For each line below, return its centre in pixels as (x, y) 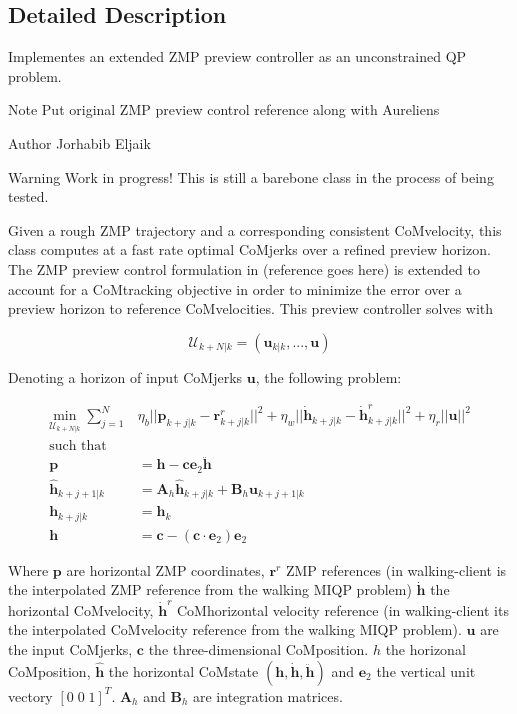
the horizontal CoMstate (183, 670)
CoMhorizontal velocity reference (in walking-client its (342, 609)
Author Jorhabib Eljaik (79, 142)
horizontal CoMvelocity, (81, 609)
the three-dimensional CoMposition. (258, 648)
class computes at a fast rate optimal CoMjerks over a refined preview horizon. (249, 249)
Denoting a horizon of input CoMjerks (125, 376)
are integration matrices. (268, 695)
